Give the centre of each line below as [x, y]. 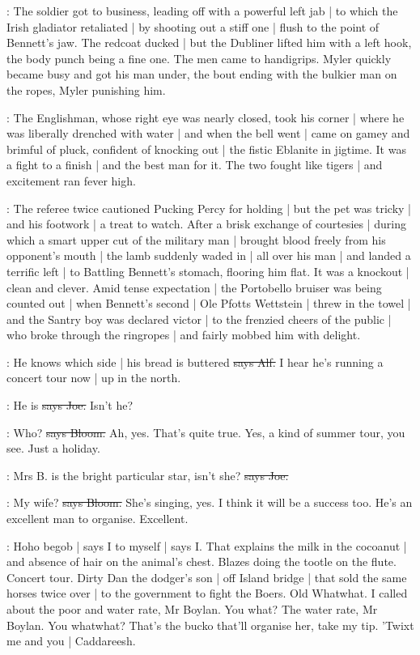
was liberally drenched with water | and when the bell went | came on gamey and [208, 133]
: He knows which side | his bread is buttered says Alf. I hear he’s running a [195, 362]
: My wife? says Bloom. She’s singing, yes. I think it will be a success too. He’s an [210, 502]
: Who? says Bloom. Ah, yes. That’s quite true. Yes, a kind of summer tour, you [206, 432]
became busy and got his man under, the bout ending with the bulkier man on [202, 74]
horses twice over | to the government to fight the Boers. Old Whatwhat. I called [207, 593]
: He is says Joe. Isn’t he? [70, 405]
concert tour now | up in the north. [94, 378]
